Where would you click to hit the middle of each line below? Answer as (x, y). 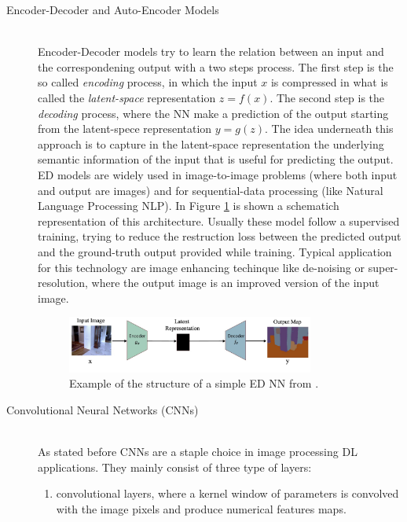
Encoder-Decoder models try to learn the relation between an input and (211, 51)
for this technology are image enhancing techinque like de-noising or (201, 267)
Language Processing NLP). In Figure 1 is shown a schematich (189, 206)
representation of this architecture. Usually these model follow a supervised (219, 221)
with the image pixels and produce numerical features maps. (201, 508)
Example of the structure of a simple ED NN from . (194, 383)
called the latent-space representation (127, 97)
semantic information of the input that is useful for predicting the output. (216, 159)
